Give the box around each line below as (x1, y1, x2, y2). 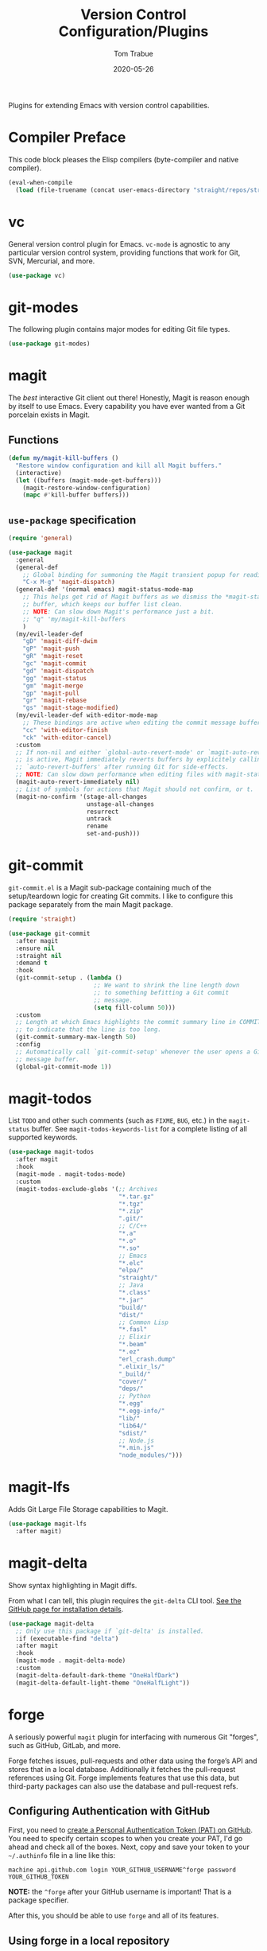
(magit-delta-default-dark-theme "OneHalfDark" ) (15, 1671, 180, 1680)
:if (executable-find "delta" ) (15, 1634, 119, 1642)
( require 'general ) (8, 535, 73, 543)
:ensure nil (15, 944, 56, 952)
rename (86, 822, 109, 831)
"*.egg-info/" (118, 1407, 165, 1416)
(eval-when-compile (8, 178, 73, 186)
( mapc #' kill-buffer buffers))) (22, 491, 130, 499)
